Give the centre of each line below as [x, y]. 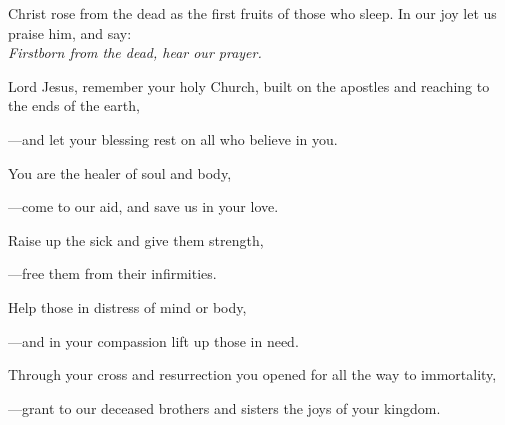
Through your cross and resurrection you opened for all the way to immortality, [252, 374]
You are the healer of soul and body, [120, 172]
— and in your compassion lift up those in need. [153, 340]
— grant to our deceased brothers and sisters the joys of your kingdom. [224, 407]
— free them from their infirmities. [112, 273]
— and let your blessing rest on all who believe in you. [173, 138]
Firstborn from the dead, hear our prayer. [135, 52]
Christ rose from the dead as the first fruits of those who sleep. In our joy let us [252, 13]
